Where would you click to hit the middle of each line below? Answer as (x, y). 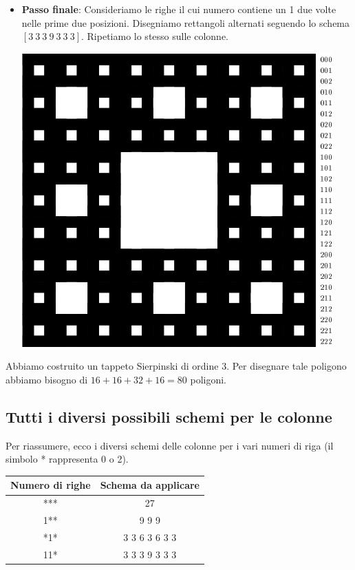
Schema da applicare (150, 485)
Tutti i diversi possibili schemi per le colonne (169, 416)
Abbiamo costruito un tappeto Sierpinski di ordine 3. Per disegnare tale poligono (176, 366)
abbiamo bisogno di (47, 379)
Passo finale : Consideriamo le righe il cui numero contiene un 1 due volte (179, 9)
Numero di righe (51, 485)
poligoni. (208, 379)
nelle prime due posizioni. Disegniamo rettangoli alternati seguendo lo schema (186, 22)
